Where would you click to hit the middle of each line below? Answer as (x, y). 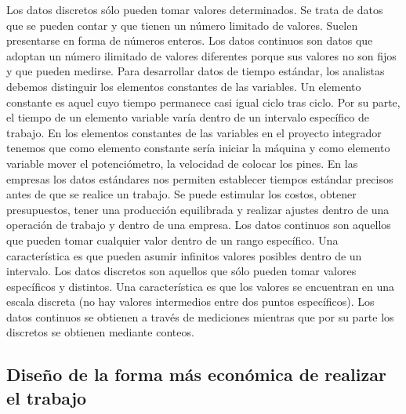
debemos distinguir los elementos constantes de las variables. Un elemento (184, 86)
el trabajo (47, 397)
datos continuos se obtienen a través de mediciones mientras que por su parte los (200, 316)
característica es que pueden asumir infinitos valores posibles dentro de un (184, 255)
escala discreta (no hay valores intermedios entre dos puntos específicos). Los (190, 301)
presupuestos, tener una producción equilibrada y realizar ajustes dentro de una (198, 209)
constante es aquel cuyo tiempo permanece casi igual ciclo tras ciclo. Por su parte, (203, 102)
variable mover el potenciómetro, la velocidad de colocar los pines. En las (182, 163)
